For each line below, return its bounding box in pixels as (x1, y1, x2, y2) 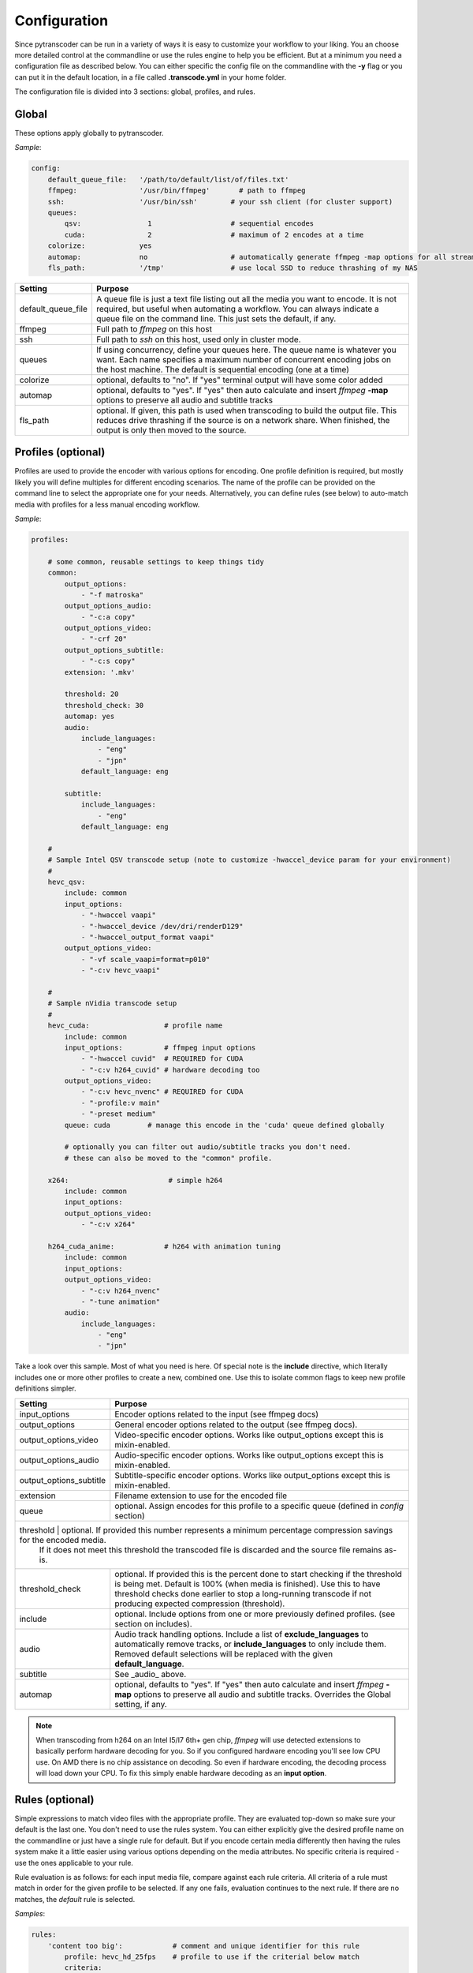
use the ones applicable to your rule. (14, 1858, 134, 1867)
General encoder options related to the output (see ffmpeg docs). (114, 1419, 358, 1430)
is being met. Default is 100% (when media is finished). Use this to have (114, 1578, 381, 1589)
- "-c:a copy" (80, 612, 136, 621)
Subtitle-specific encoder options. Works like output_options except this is (114, 1469, 390, 1481)
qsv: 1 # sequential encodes (64, 219, 315, 228)
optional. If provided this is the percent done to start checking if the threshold (114, 1568, 402, 1579)
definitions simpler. (14, 1383, 76, 1393)
